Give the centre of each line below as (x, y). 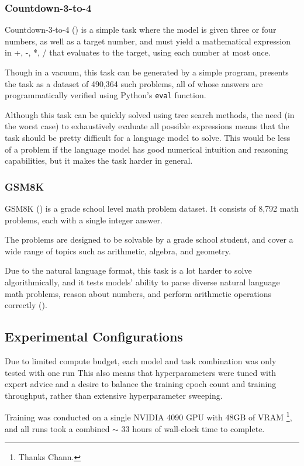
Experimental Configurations (94, 336)
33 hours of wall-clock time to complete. (193, 428)
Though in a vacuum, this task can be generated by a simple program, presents (147, 72)
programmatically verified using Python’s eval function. (106, 95)
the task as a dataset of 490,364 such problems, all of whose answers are (134, 83)
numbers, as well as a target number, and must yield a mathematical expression (148, 41)
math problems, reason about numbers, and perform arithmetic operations (138, 293)
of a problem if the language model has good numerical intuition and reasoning (146, 149)
